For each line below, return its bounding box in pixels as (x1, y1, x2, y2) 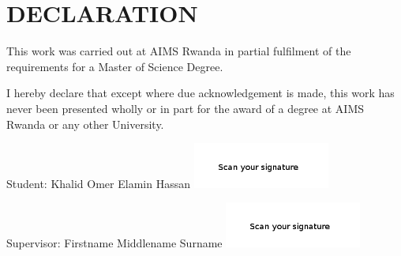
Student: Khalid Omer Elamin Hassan (6, 175, 190, 191)
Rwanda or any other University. (6, 115, 164, 132)
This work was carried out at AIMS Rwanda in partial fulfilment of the (6, 43, 351, 59)
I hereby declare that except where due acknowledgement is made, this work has (6, 85, 395, 101)
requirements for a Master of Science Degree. (6, 58, 223, 74)
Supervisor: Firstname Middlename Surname (6, 235, 223, 251)
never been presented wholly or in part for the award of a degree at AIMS (6, 100, 365, 116)
